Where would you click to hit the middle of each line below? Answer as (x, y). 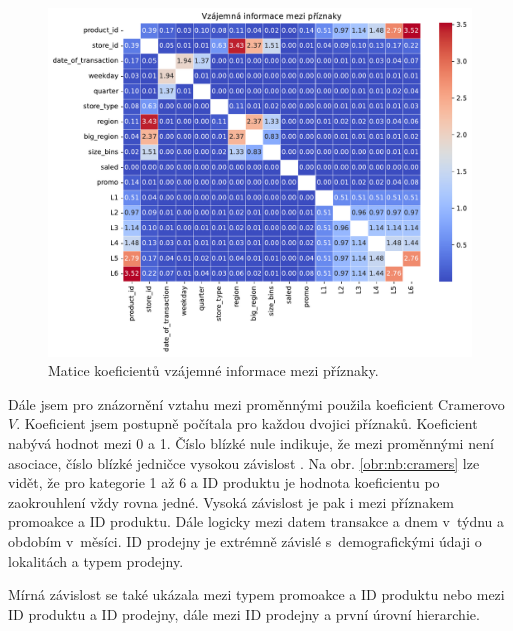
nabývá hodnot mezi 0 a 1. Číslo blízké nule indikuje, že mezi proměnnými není (251, 443)
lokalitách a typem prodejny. (96, 560)
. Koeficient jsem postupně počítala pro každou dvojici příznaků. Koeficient (247, 423)
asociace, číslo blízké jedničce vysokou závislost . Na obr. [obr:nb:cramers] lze (244, 462)
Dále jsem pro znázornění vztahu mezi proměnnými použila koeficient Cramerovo (256, 403)
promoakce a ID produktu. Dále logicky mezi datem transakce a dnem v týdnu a (256, 521)
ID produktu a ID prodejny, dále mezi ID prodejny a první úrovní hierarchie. (244, 613)
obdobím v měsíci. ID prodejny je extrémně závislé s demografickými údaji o (245, 540)
